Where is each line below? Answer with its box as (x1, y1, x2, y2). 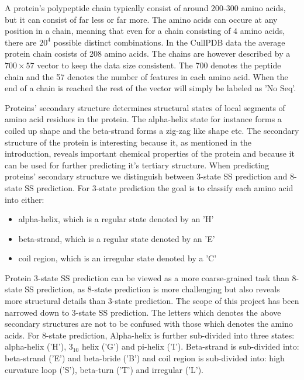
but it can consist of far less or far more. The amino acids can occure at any (5, 13, 278, 25)
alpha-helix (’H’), (5, 340, 67, 353)
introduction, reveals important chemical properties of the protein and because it (5, 147, 295, 160)
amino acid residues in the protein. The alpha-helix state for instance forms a (5, 113, 282, 125)
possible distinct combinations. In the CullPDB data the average (53, 36, 285, 48)
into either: (5, 193, 44, 205)
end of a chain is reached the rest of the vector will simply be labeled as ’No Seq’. (5, 82, 296, 94)
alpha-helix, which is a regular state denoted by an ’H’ (18, 213, 214, 225)
